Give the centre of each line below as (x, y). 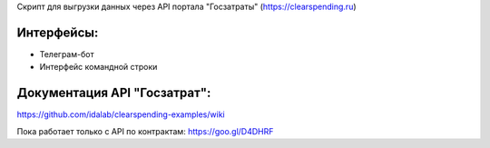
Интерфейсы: (58, 32)
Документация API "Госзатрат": (114, 93)
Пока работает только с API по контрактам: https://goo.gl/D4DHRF (145, 131)
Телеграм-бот (67, 54)
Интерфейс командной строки (98, 67)
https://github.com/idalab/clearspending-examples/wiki (121, 114)
